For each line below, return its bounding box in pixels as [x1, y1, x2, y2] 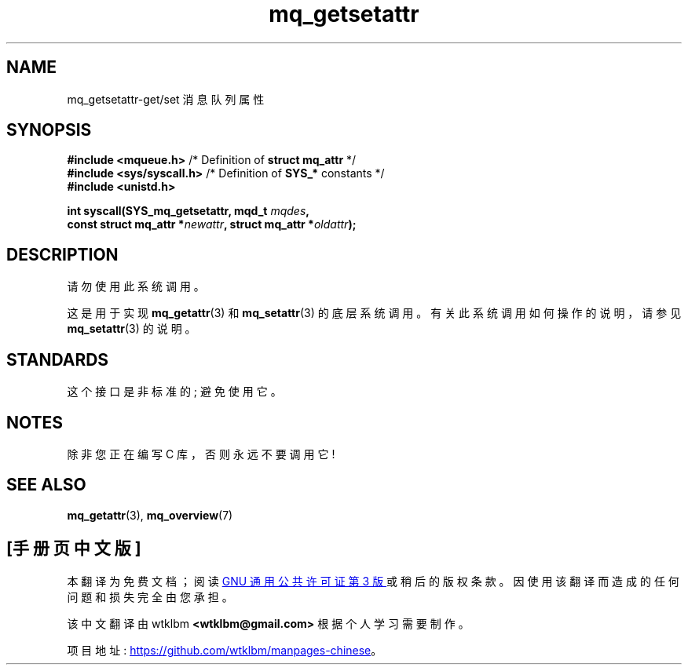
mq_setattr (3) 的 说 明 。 [67, 322, 196, 336]
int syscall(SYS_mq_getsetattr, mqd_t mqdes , [67, 204, 309, 218]
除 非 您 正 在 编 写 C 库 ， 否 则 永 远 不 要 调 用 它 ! [67, 447, 335, 461]
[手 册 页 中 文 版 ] [6, 538, 141, 559]
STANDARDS [6, 349, 109, 370]
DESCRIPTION [6, 244, 119, 264]
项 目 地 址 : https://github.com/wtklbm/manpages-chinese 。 [67, 643, 382, 657]
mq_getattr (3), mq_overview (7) [67, 508, 233, 522]
